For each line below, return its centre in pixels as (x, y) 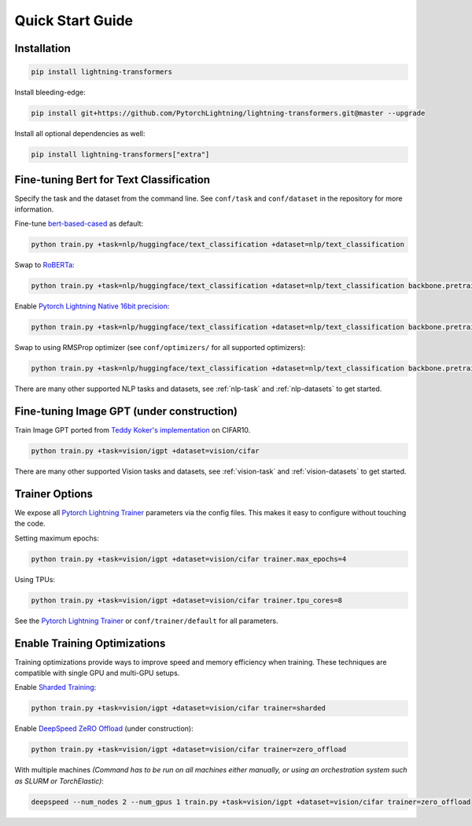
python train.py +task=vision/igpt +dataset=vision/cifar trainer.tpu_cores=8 (186, 600)
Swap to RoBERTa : (44, 265)
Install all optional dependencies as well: (80, 134)
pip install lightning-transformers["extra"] (120, 155)
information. (34, 209)
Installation (42, 48)
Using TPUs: (35, 579)
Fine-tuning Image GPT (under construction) (126, 412)
